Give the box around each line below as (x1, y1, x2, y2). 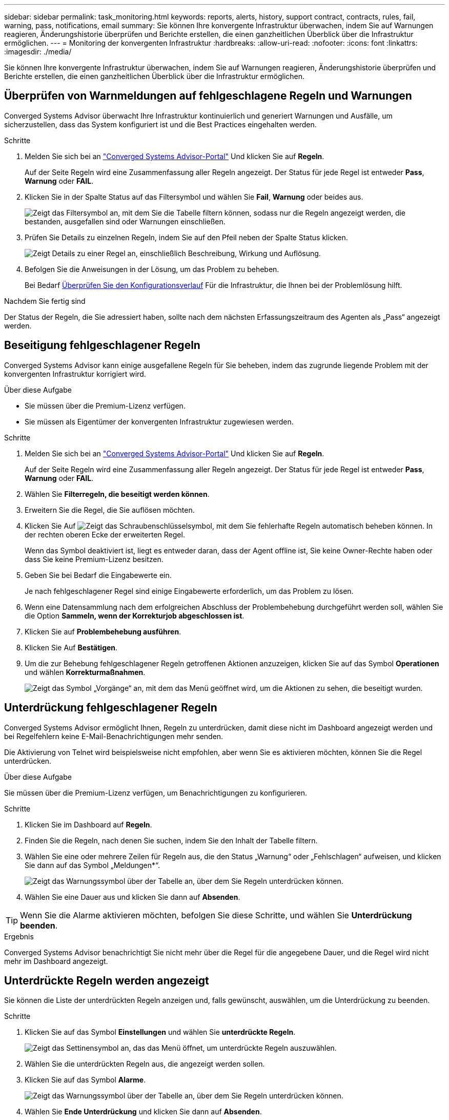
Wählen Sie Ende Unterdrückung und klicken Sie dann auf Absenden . (25, 1107, 262, 1116)
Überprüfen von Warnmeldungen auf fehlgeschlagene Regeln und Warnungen (4, 89, 412, 103)
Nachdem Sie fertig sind (4, 296, 86, 305)
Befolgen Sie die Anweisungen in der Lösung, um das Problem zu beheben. (25, 264, 279, 274)
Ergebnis (4, 932, 34, 941)
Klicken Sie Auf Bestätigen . (25, 643, 118, 652)
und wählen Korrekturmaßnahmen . (25, 667, 146, 677)
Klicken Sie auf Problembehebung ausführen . (25, 627, 181, 636)
